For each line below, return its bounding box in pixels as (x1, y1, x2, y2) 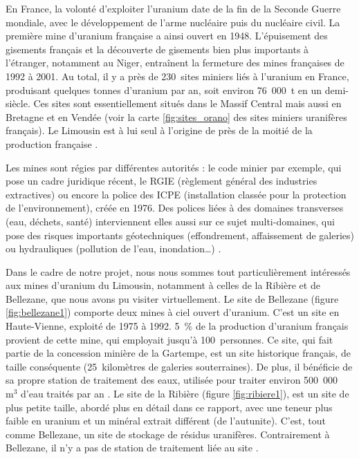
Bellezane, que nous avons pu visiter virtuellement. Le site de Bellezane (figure (6, 291, 339, 306)
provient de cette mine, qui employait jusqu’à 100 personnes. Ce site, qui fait (6, 332, 333, 346)
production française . (6, 136, 98, 151)
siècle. (6, 96, 30, 111)
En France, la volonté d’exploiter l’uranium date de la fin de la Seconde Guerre (6, 1, 341, 15)
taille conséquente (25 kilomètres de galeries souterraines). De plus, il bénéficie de (6, 359, 353, 373)
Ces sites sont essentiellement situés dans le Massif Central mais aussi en (33, 96, 342, 111)
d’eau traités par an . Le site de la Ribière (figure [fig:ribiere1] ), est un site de (21, 386, 349, 401)
